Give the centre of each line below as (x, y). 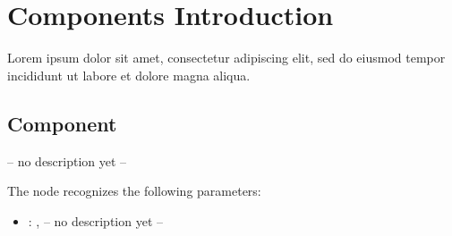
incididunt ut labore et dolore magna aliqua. (129, 75)
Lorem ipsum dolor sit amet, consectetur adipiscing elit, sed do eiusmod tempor (226, 58)
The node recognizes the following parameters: (134, 191)
